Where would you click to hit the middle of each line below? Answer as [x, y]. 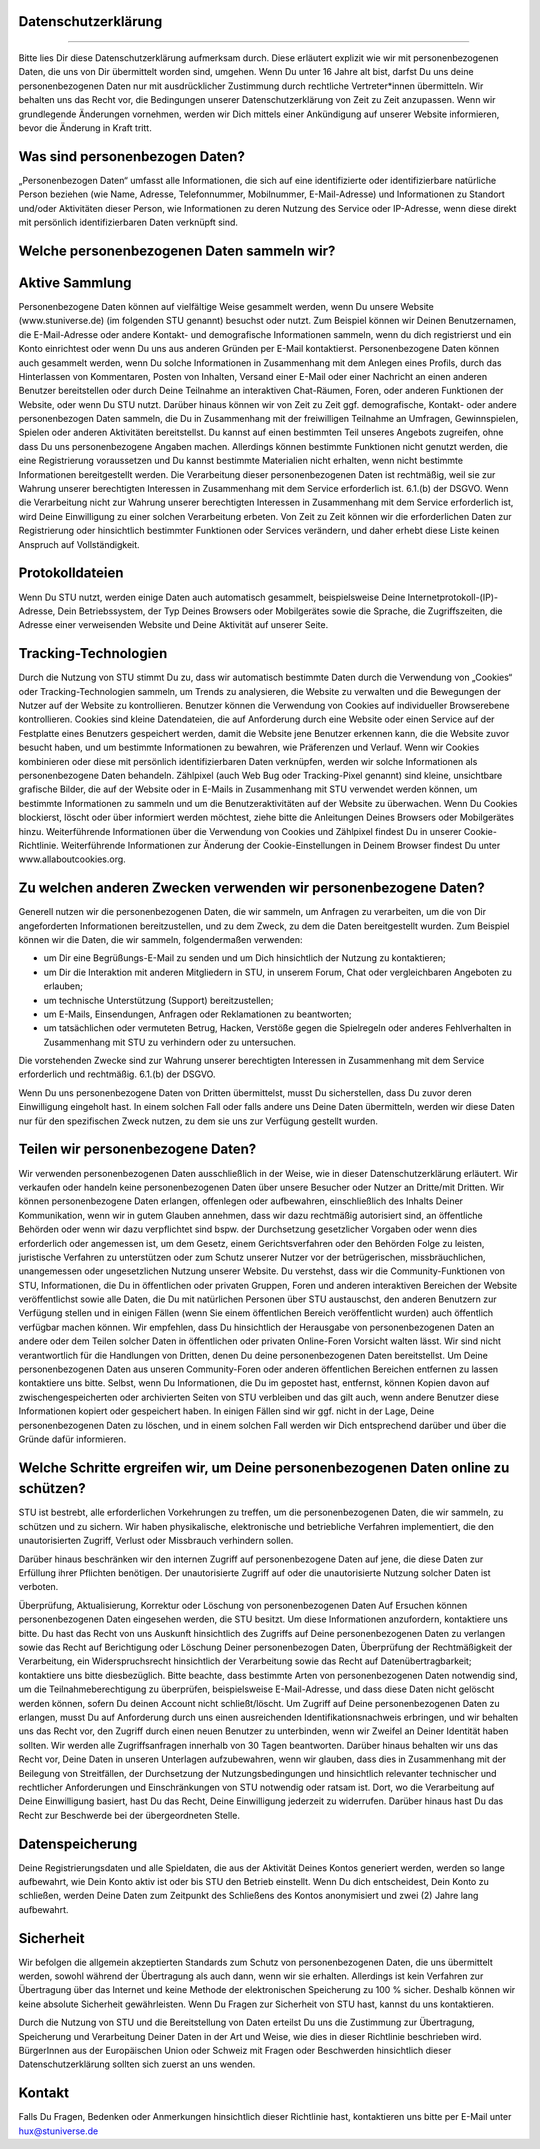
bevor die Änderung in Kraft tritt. [85, 127]
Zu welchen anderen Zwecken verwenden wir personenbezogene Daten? [251, 888]
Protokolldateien [71, 573]
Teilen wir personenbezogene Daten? [137, 1149]
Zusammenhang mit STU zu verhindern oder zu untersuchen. [170, 1042]
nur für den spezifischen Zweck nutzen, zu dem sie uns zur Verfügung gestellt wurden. [198, 1121]
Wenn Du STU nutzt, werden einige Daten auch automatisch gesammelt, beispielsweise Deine [212, 597]
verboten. [38, 1587]
